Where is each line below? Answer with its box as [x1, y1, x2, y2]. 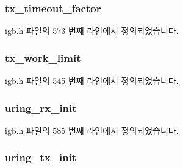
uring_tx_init [5, 150, 77, 165]
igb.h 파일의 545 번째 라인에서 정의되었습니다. [5, 74, 179, 87]
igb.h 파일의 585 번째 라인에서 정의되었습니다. [5, 124, 179, 136]
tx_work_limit [5, 50, 81, 65]
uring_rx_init [5, 100, 77, 115]
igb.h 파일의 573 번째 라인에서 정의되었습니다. [5, 24, 179, 37]
